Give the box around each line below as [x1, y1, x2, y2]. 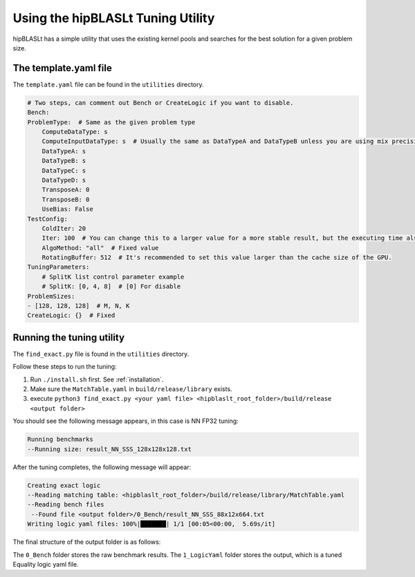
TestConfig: [27, 215, 68, 223]
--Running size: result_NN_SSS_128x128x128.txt [27, 445, 192, 453]
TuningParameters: [27, 263, 90, 271]
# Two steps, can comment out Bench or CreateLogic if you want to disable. [27, 99, 294, 106]
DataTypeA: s [41, 147, 86, 155]
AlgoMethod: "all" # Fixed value [41, 244, 159, 252]
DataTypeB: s [41, 157, 86, 165]
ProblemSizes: [27, 292, 75, 300]
